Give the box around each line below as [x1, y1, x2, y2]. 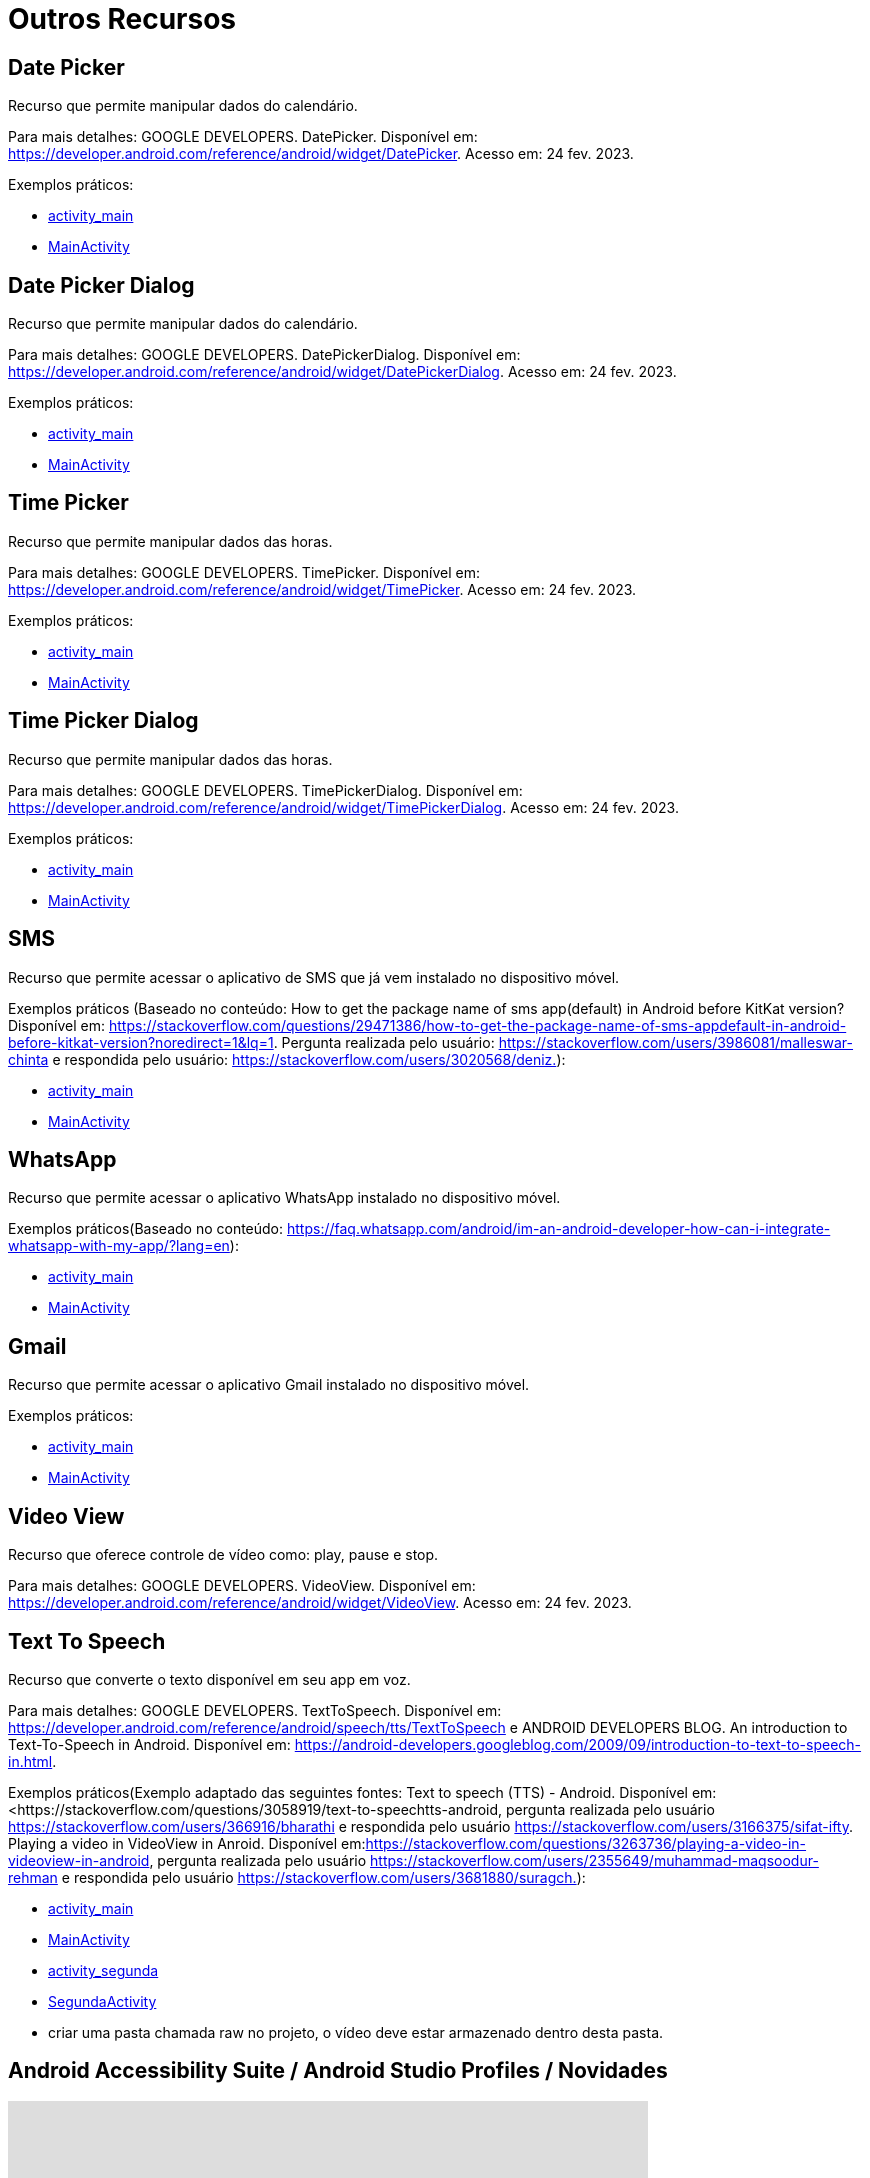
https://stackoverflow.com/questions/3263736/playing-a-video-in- [365, 1834, 807, 1852]
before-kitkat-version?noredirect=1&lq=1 [8, 1033, 274, 1051]
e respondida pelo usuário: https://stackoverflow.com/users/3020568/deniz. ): [52, 1050, 566, 1068]
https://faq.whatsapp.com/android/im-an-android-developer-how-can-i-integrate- [286, 1220, 831, 1238]
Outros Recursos [8, 2, 237, 36]
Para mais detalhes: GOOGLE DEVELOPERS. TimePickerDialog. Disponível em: [8, 781, 523, 799]
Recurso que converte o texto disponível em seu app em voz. [8, 1670, 411, 1688]
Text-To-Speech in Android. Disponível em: [8, 1735, 291, 1753]
